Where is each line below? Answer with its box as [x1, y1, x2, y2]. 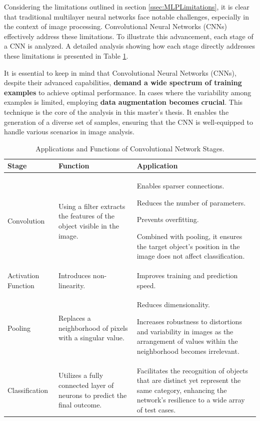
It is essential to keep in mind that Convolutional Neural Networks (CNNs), [4, 67, 236, 78]
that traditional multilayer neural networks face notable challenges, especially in [4, 11, 249, 22]
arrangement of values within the [136, 336, 238, 346]
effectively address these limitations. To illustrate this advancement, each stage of [4, 31, 253, 41]
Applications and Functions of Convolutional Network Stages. [35, 143, 224, 153]
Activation [7, 270, 39, 280]
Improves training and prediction [136, 270, 238, 280]
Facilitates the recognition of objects [136, 365, 248, 375]
